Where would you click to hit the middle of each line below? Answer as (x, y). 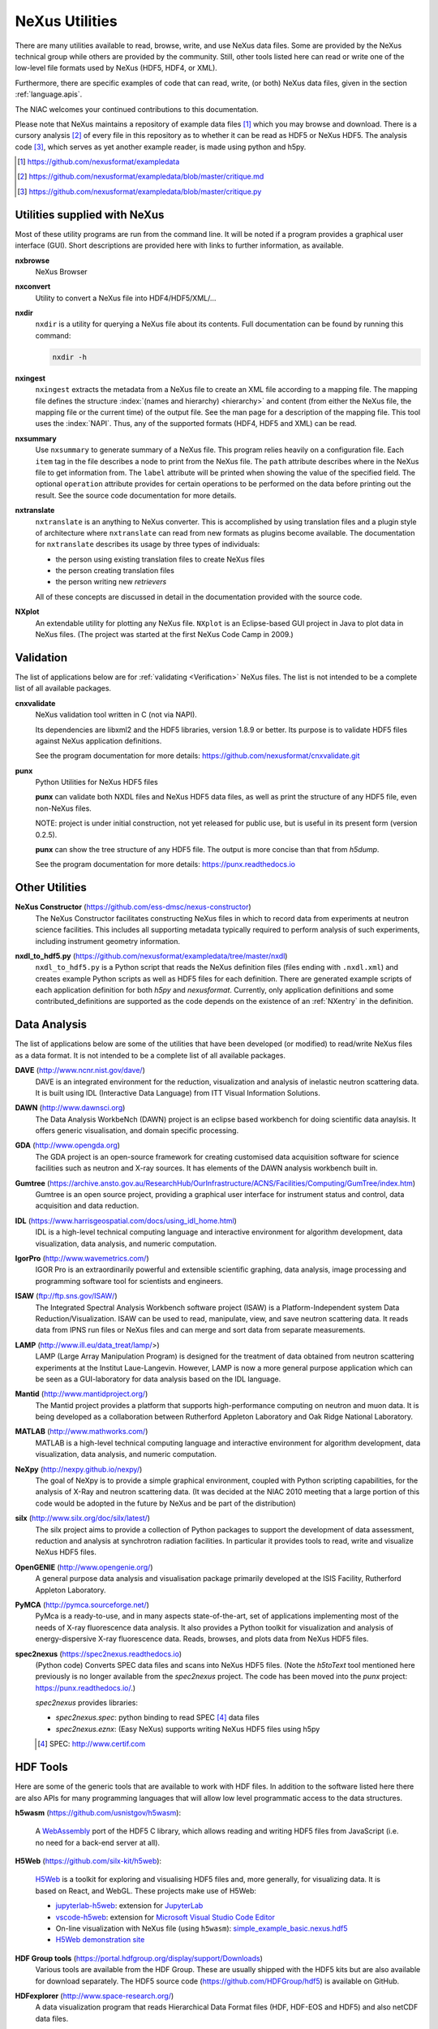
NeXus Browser (62, 271)
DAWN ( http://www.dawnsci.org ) (70, 1108)
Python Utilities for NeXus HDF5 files (97, 782)
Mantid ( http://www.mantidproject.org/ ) (82, 1394)
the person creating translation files (115, 571)
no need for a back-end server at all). (98, 1842)
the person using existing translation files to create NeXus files (160, 559)
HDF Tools (41, 1767)
